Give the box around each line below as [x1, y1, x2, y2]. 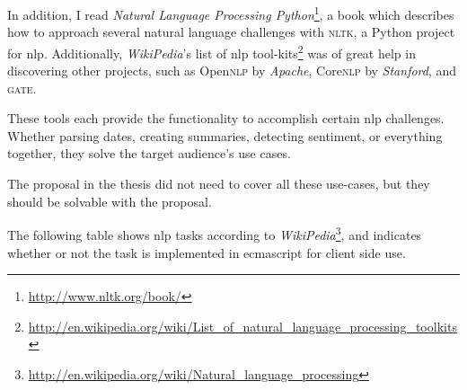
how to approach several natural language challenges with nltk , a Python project [7, 22, 455, 41]
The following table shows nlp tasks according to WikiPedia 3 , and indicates [7, 223, 422, 244]
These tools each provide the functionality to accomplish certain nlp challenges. [7, 109, 445, 128]
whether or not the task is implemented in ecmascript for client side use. [7, 243, 406, 261]
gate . [7, 78, 37, 97]
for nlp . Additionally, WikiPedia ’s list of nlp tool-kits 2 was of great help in [7, 40, 416, 62]
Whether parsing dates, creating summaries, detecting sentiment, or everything [7, 126, 443, 145]
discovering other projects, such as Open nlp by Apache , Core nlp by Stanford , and [7, 61, 457, 80]
